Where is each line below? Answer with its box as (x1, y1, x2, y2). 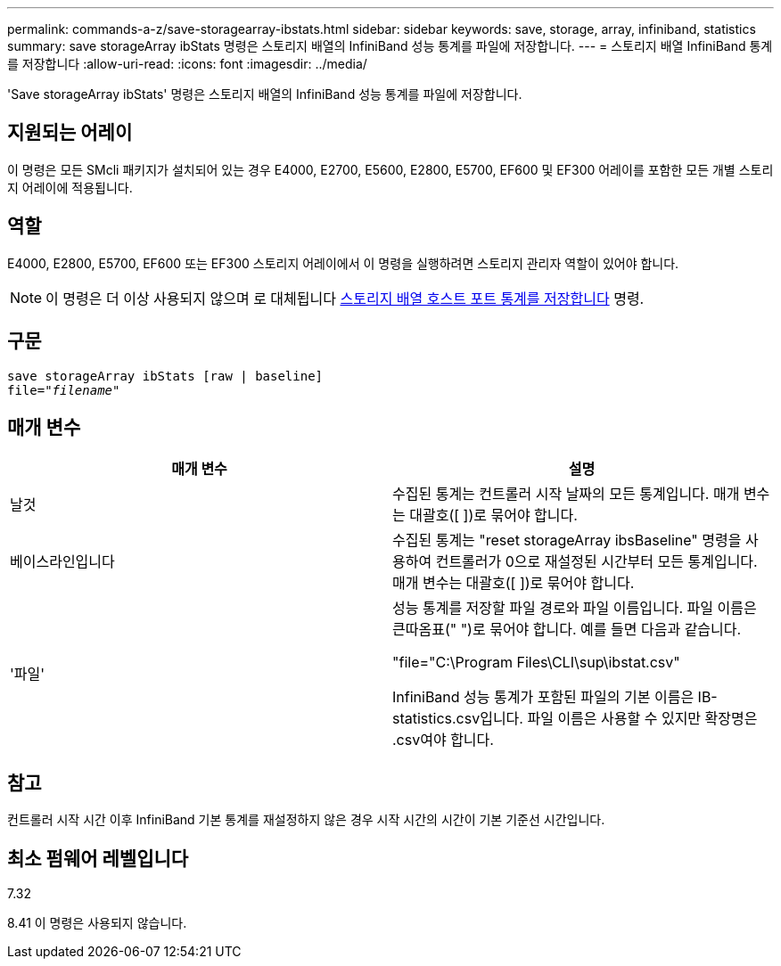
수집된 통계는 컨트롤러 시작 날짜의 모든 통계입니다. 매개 (392, 485, 740, 503)
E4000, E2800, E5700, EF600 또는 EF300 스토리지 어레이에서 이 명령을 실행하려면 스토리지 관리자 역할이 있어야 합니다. (7, 255, 679, 271)
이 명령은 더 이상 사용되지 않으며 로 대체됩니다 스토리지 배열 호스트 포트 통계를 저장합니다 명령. (45, 289, 645, 307)
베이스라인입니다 (10, 553, 115, 571)
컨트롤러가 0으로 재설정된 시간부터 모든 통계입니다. (435, 553, 758, 571)
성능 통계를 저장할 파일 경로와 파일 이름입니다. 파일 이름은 (392, 599, 757, 618)
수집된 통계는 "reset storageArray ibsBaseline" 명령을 (392, 531, 742, 550)
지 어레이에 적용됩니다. (7, 179, 133, 195)
